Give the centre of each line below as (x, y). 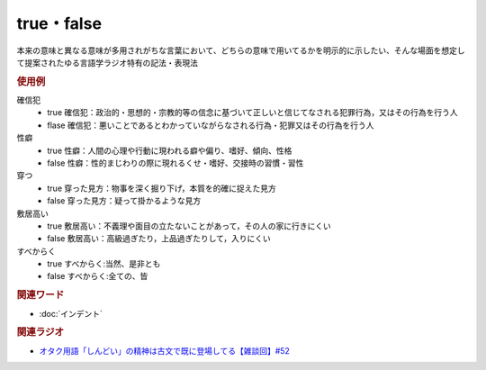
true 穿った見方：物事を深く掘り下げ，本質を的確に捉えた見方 (162, 188)
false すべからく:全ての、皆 (98, 276)
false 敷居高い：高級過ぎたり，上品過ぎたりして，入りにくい (159, 239)
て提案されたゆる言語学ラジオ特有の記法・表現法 (107, 62)
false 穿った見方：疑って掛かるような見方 (124, 201)
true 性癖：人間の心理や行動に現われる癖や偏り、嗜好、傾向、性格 (170, 150)
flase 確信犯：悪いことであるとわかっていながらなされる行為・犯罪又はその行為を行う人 (211, 125)
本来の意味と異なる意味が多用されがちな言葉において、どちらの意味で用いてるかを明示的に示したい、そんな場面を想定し (241, 50)
